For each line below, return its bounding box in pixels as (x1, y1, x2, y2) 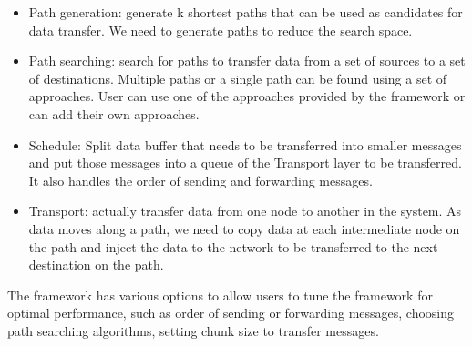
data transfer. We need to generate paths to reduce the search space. (28, 20, 413, 39)
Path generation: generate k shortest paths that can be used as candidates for (28, 3, 463, 21)
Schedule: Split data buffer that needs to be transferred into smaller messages (28, 135, 462, 154)
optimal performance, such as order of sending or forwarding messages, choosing (7, 303, 455, 322)
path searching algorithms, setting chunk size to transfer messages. (7, 321, 379, 340)
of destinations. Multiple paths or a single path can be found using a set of (28, 68, 447, 87)
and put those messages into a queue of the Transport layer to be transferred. (28, 153, 462, 172)
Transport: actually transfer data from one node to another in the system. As (28, 201, 462, 220)
